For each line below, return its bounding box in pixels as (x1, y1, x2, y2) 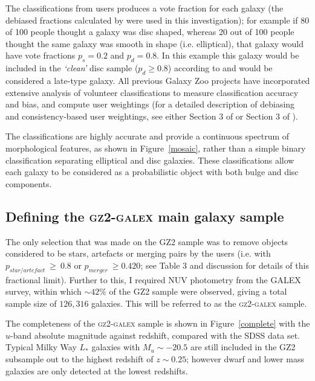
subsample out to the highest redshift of (5, 353, 154, 365)
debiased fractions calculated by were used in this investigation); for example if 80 (5, 13, 310, 26)
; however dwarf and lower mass (186, 353, 304, 365)
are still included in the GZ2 (190, 341, 296, 353)
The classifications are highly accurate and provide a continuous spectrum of (5, 130, 290, 142)
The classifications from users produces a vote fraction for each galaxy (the (5, 2, 284, 14)
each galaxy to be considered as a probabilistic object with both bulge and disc (5, 165, 299, 178)
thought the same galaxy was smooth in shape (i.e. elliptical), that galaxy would (5, 37, 304, 50)
